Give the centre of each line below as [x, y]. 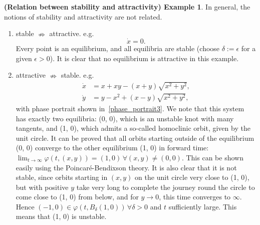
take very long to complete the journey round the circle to [166, 187]
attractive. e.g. [72, 33]
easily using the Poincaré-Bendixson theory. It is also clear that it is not [126, 167]
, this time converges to [195, 197]
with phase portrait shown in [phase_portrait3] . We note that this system [130, 108]
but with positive [42, 187]
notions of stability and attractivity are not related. [83, 16]
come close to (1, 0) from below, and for [77, 197]
